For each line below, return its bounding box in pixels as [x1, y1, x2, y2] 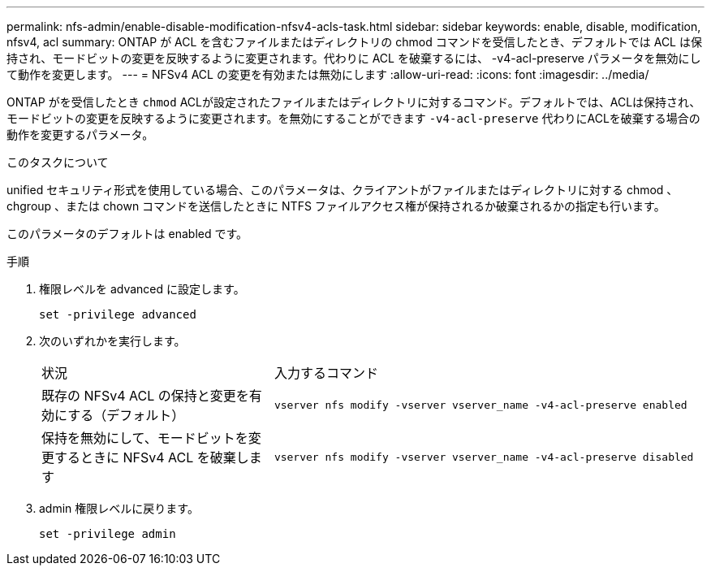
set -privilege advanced [39, 308, 196, 321]
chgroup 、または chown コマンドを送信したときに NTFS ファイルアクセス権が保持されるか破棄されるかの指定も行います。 [6, 199, 666, 213]
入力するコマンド [274, 365, 378, 381]
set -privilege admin [39, 527, 176, 540]
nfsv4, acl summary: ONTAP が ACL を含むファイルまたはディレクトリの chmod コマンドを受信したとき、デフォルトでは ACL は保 [6, 35, 702, 49]
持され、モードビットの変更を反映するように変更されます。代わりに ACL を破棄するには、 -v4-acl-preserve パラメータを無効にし [6, 51, 701, 65]
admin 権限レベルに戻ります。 [39, 501, 199, 515]
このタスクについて [6, 155, 109, 169]
